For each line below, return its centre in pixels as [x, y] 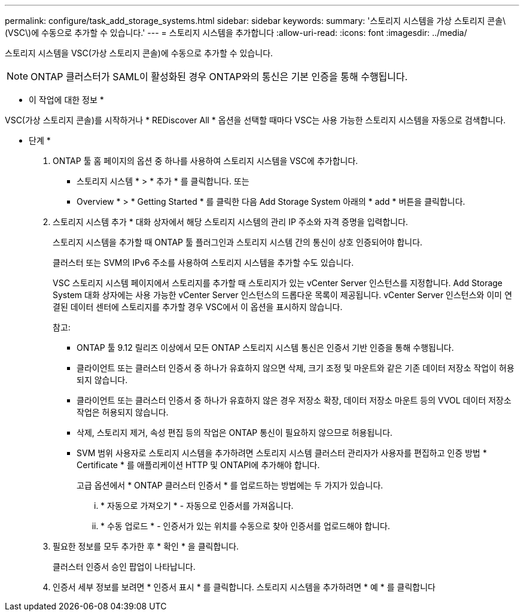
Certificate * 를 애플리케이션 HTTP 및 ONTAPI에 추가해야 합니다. [198, 465]
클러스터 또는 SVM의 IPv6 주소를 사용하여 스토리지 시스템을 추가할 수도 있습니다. [203, 263]
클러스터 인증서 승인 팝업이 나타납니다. [124, 567]
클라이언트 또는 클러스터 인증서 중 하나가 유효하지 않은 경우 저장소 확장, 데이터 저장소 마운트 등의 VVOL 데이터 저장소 [294, 400]
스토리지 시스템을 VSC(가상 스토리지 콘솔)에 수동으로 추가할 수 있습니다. [139, 53]
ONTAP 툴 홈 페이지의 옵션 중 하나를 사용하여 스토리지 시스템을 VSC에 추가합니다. [205, 161]
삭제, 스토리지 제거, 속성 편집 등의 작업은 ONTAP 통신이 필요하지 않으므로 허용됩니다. [235, 433]
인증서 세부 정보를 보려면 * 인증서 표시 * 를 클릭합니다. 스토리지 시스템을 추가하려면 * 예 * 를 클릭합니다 [244, 587]
